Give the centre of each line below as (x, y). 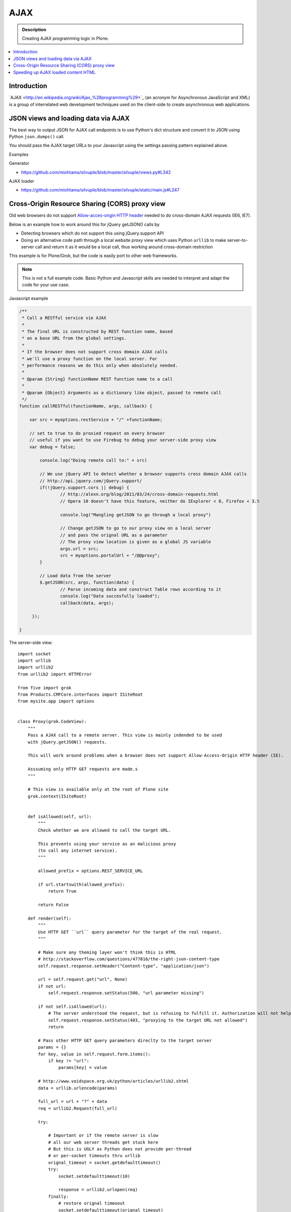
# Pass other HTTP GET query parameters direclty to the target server (125, 1040)
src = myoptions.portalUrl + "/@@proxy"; (110, 555)
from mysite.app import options (56, 701)
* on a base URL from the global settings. (74, 338)
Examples (19, 154)
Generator (19, 163)
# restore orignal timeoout (92, 1203)
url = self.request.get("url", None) (83, 980)
